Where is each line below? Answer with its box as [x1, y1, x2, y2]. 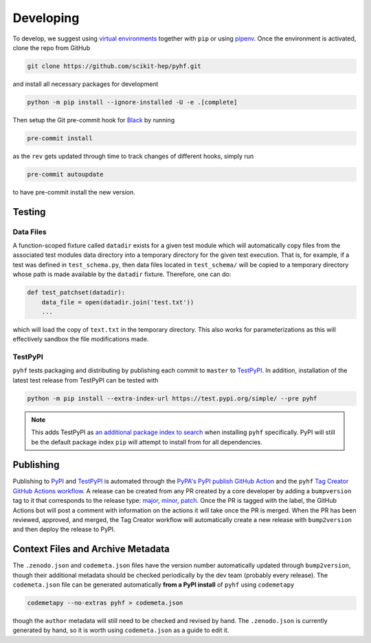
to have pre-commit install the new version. [12, 188, 135, 196]
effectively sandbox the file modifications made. [12, 335, 149, 343]
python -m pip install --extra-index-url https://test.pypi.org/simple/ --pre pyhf [27, 394, 317, 402]
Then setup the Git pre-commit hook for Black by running [12, 115, 175, 124]
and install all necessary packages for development [12, 80, 159, 88]
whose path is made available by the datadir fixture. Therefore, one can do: [12, 270, 232, 278]
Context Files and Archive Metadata [12, 543, 170, 555]
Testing [12, 206, 46, 218]
